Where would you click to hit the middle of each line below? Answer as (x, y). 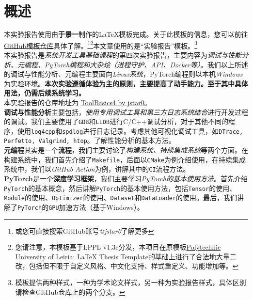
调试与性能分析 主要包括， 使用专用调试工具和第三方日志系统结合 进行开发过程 (126, 112)
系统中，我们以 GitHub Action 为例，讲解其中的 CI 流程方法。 (97, 169)
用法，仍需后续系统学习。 (45, 93)
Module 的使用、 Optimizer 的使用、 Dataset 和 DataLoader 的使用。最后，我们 (121, 197)
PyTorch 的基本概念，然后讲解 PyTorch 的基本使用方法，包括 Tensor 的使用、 (120, 188)
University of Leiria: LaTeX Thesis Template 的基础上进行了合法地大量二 (126, 256)
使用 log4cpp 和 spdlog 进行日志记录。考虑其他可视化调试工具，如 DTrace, (130, 131)
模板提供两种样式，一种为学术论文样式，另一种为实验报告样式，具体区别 (131, 282)
